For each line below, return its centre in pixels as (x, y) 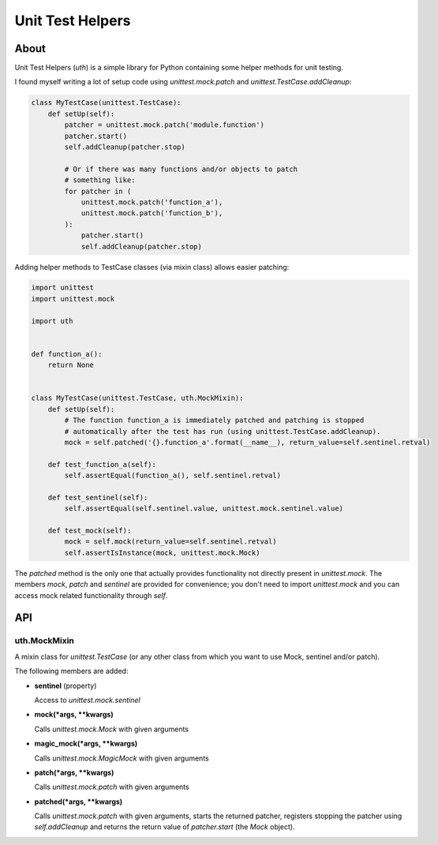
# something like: (100, 180)
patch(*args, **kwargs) (74, 772)
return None (71, 365)
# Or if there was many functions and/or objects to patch (181, 169)
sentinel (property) (66, 686)
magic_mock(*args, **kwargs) (86, 744)
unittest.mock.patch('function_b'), (152, 213)
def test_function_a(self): (102, 464)
